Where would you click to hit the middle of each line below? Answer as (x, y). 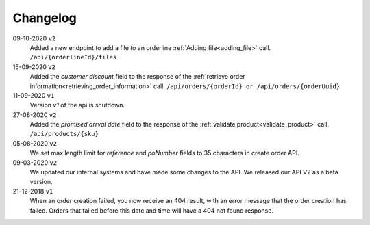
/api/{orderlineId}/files (73, 57)
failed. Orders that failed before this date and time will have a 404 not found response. (152, 210)
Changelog (45, 18)
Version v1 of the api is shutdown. (77, 105)
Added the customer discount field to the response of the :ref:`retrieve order (138, 77)
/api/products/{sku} (64, 134)
